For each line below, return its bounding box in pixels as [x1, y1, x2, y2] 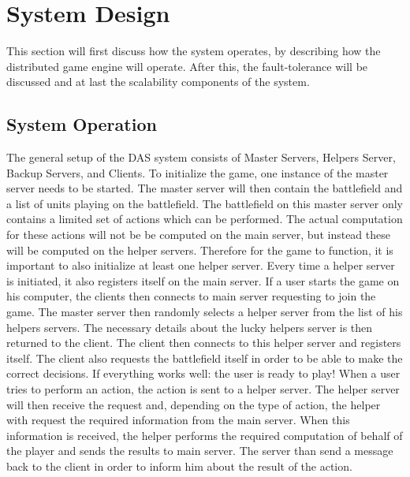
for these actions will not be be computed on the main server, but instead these [6, 226, 390, 243]
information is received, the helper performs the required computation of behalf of [6, 427, 403, 443]
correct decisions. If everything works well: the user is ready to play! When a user [6, 365, 401, 382]
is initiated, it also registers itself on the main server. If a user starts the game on [6, 272, 400, 289]
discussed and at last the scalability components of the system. [6, 73, 310, 90]
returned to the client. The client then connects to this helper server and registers [6, 334, 401, 351]
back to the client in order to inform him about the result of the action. [6, 457, 352, 474]
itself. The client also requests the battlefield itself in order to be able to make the [6, 349, 403, 366]
